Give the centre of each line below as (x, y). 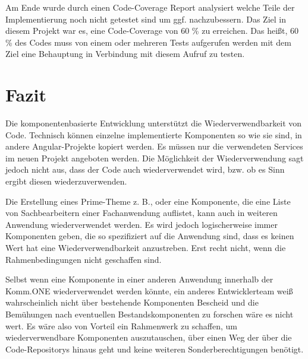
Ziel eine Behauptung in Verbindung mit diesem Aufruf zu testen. (125, 54)
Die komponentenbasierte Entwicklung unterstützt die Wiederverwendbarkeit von (154, 123)
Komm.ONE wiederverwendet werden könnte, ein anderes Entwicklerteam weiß (149, 290)
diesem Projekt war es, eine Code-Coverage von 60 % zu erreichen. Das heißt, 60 (152, 31)
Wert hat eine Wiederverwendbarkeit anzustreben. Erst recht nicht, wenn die (146, 248)
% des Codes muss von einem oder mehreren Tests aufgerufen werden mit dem (148, 42)
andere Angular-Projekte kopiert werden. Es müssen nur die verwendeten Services (154, 146)
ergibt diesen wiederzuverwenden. (66, 181)
